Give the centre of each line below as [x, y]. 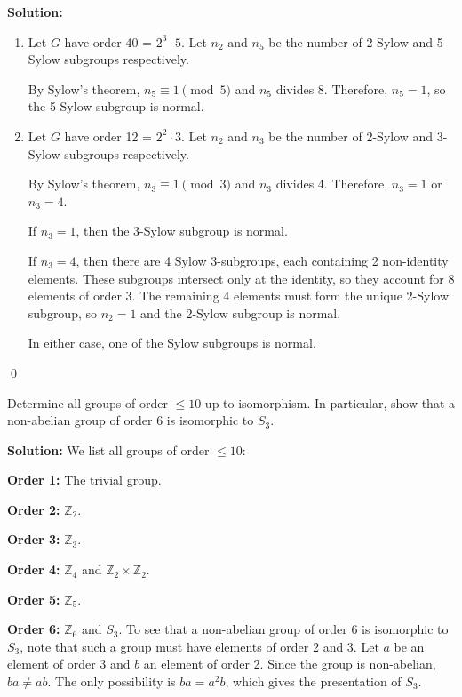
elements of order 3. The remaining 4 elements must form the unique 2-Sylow [239, 296]
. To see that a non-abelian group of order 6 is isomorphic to [283, 629]
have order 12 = [108, 136]
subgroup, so [63, 312]
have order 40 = [108, 41]
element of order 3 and [69, 664]
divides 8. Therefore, [332, 88]
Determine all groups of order [88, 402]
